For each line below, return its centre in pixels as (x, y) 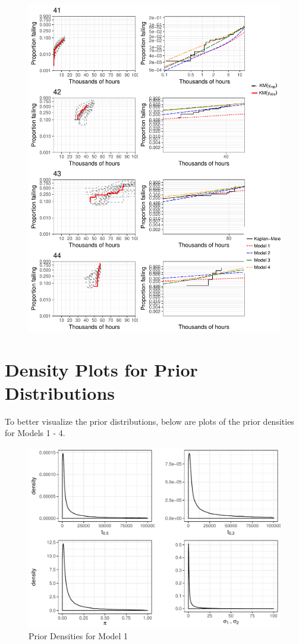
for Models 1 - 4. (35, 433)
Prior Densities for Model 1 (78, 636)
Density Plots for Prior (101, 369)
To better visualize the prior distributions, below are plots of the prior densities (149, 421)
